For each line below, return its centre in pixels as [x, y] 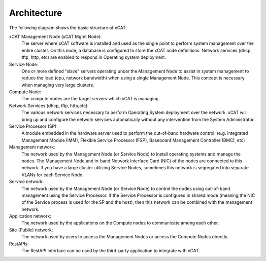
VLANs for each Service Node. [52, 175]
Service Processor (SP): [33, 126]
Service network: [27, 182]
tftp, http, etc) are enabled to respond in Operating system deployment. [94, 57]
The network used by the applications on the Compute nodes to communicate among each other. [120, 223]
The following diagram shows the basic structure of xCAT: [68, 28]
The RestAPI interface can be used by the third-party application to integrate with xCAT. [111, 251]
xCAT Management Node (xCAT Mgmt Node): [55, 37]
